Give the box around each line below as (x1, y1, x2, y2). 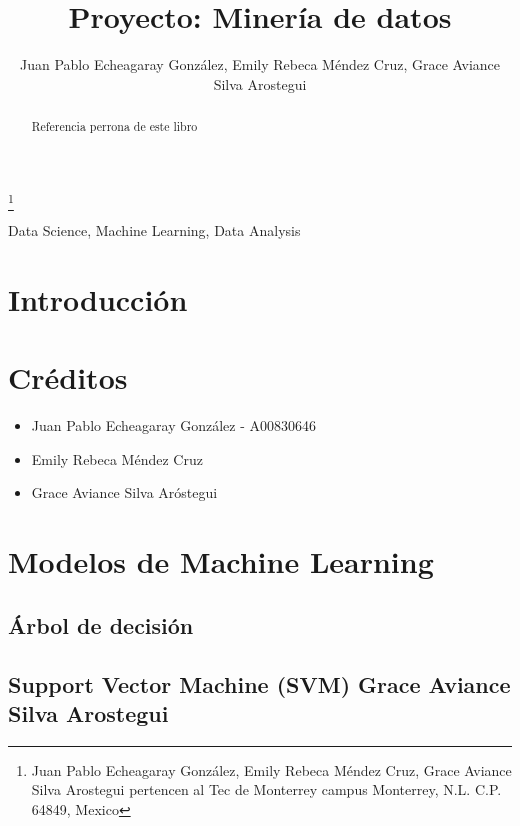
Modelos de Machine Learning (8, 541, 434, 582)
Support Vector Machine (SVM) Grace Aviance (8, 668, 511, 699)
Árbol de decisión (8, 609, 194, 640)
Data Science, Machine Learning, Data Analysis (8, 220, 301, 241)
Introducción (8, 278, 188, 319)
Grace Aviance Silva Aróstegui (31, 482, 218, 503)
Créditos (8, 357, 128, 398)
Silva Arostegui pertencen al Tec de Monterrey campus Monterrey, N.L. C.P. (31, 779, 502, 800)
